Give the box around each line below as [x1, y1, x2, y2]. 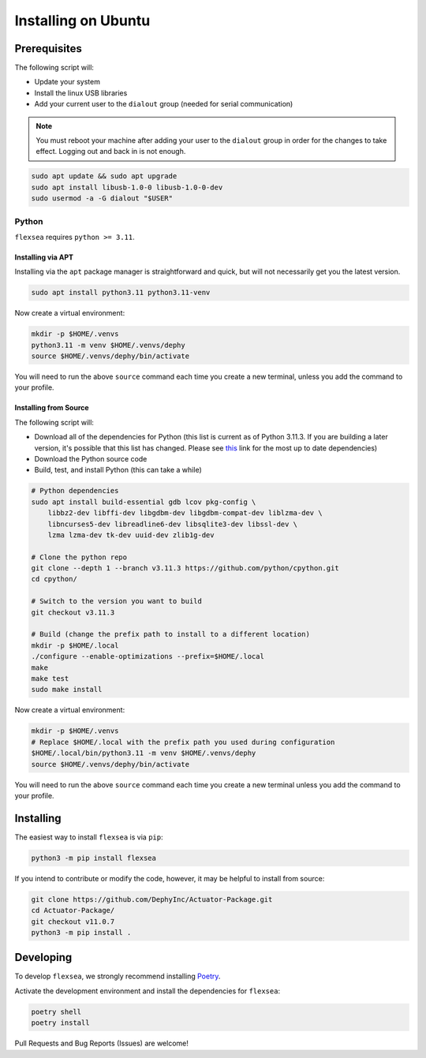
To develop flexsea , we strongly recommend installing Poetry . [14, 971, 221, 981]
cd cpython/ [31, 574, 78, 584]
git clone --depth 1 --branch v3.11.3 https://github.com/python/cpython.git [31, 564, 339, 573]
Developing [14, 951, 73, 964]
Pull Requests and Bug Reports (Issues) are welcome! [14, 1038, 189, 1049]
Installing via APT [14, 252, 74, 262]
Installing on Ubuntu [14, 12, 151, 29]
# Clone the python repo [31, 552, 128, 562]
